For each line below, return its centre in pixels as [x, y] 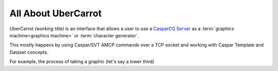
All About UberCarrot [56, 13]
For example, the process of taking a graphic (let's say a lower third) [82, 62]
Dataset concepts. [29, 52]
